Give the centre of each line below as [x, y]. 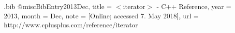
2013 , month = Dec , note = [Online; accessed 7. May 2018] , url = [101, 15]
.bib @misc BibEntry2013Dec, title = [58, 6]
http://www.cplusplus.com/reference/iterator [71, 25]
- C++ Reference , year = [194, 6]
